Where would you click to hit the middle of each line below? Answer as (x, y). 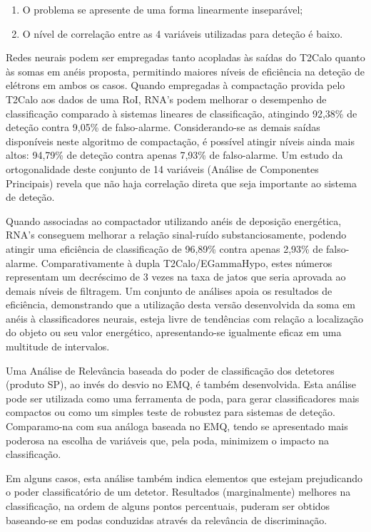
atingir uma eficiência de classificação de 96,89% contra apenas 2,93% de (164, 248)
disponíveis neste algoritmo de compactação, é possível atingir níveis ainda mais (181, 141)
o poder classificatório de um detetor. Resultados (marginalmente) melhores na (178, 492)
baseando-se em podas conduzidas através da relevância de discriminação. (167, 520)
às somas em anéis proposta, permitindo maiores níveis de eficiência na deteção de (185, 71)
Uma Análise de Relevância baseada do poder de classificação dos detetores (170, 370)
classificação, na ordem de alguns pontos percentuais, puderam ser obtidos (168, 506)
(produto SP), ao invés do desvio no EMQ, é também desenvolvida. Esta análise (181, 384)
